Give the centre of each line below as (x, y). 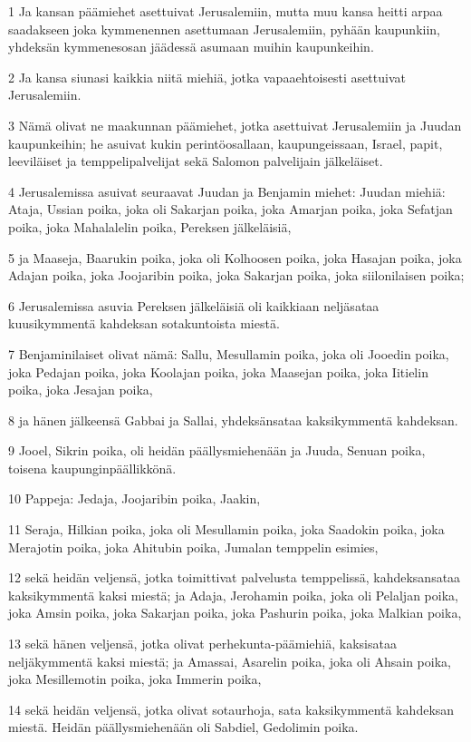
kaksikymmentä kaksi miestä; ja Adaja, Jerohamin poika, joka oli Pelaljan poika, (233, 595)
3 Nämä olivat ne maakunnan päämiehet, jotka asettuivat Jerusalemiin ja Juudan (235, 125)
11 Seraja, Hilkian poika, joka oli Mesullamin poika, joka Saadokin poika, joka (226, 529)
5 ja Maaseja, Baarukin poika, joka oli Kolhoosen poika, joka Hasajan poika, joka (235, 257)
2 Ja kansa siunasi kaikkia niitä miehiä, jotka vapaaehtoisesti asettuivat (207, 77)
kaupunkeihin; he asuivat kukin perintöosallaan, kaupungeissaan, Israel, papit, (226, 143)
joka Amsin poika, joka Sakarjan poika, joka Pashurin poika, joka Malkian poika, (235, 613)
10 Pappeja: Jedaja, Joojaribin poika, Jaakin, (135, 498)
